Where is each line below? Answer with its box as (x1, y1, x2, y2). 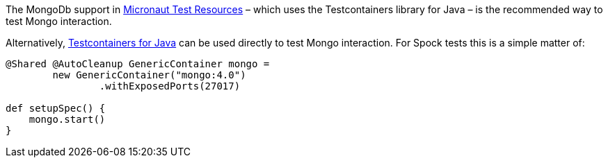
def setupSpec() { (6, 103, 106, 114)
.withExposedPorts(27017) (99, 80, 241, 92)
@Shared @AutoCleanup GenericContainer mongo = (6, 58, 270, 69)
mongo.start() (29, 114, 106, 125)
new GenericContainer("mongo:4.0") (52, 69, 246, 80)
